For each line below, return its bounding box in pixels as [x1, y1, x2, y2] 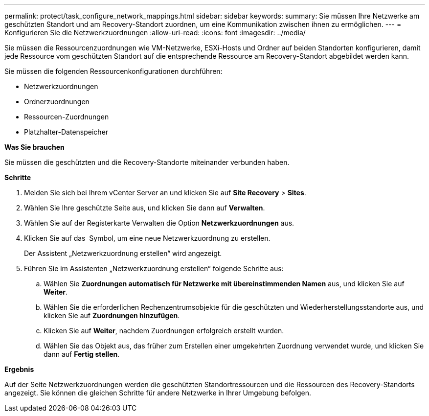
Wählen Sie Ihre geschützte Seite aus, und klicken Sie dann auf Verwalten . [24, 204, 265, 212]
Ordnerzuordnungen [24, 97, 90, 106]
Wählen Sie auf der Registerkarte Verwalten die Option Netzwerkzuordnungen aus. [24, 219, 294, 227]
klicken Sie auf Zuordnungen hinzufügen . [44, 311, 180, 320]
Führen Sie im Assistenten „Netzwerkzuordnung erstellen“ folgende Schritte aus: [24, 264, 284, 273]
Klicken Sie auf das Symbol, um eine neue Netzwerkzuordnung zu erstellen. [24, 234, 271, 242]
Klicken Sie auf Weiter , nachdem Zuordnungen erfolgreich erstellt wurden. [44, 326, 284, 335]
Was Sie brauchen [4, 143, 65, 151]
